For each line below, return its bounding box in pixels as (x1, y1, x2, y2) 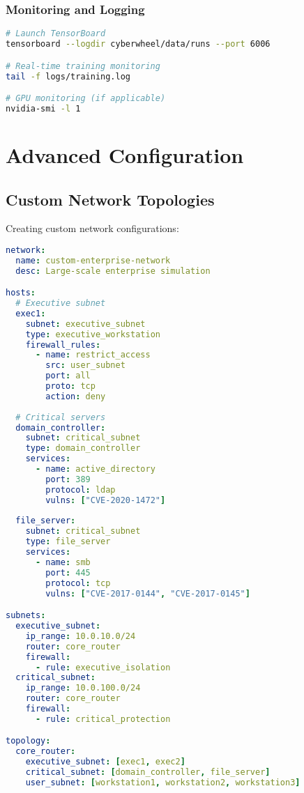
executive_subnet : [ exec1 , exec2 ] (25, 757, 185, 767)
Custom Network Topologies (6, 188, 215, 210)
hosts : (6, 288, 36, 298)
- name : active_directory (35, 464, 155, 475)
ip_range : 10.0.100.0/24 (25, 683, 141, 693)
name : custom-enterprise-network (15, 255, 171, 265)
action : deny (45, 391, 106, 401)
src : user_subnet (45, 360, 126, 371)
